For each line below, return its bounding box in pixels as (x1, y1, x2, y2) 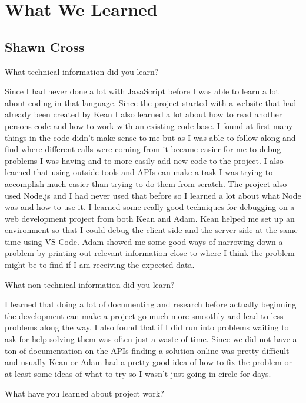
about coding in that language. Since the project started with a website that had (5, 96, 297, 109)
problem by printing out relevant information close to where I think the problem (5, 247, 295, 259)
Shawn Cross (5, 37, 85, 55)
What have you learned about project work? (5, 387, 164, 399)
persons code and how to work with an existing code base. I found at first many (5, 119, 293, 132)
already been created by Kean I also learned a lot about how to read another (5, 108, 282, 120)
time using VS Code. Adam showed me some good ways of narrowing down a (5, 235, 283, 247)
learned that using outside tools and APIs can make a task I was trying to (5, 166, 273, 178)
